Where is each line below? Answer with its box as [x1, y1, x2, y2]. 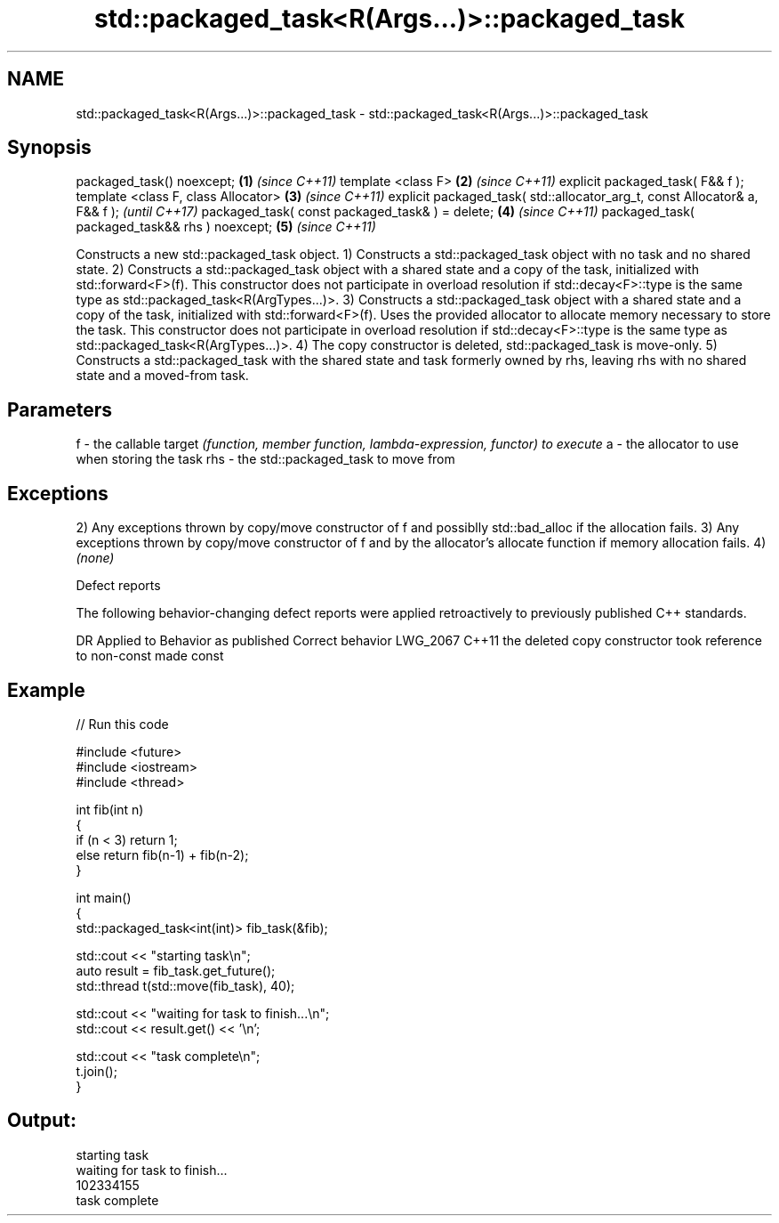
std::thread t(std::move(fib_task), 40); [76, 977, 295, 993]
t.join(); [76, 1063, 117, 1079]
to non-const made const [76, 648, 224, 664]
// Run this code [76, 716, 169, 732]
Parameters [7, 398, 112, 421]
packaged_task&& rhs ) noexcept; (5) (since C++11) [76, 219, 376, 235]
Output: [7, 1109, 76, 1132]
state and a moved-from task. [76, 368, 249, 384]
